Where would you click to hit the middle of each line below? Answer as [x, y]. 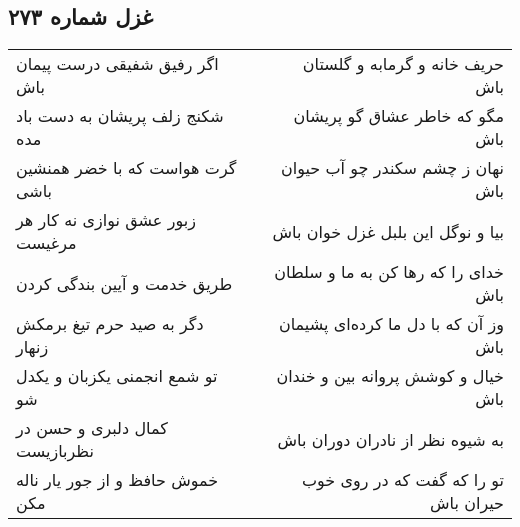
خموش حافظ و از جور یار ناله [117, 480]
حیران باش [467, 503]
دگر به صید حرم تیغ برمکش [110, 324]
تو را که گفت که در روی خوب [402, 480]
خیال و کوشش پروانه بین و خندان [390, 376]
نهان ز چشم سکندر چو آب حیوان [392, 168]
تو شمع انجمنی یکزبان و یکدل [117, 376]
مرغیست [46, 243]
